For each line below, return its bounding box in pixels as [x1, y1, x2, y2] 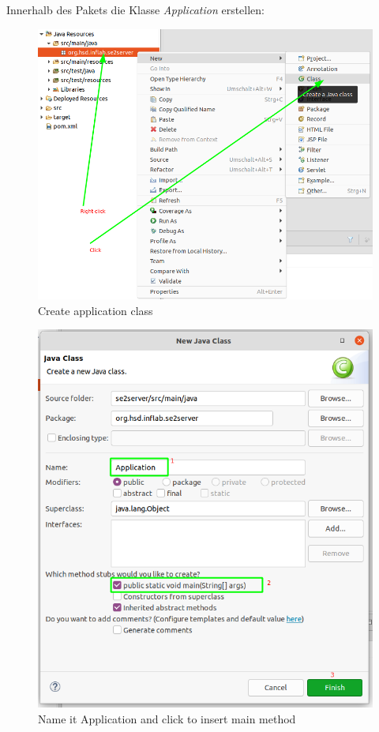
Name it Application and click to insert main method [38, 710, 296, 726]
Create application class [38, 302, 153, 318]
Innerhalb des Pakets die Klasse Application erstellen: [6, 2, 265, 17]
